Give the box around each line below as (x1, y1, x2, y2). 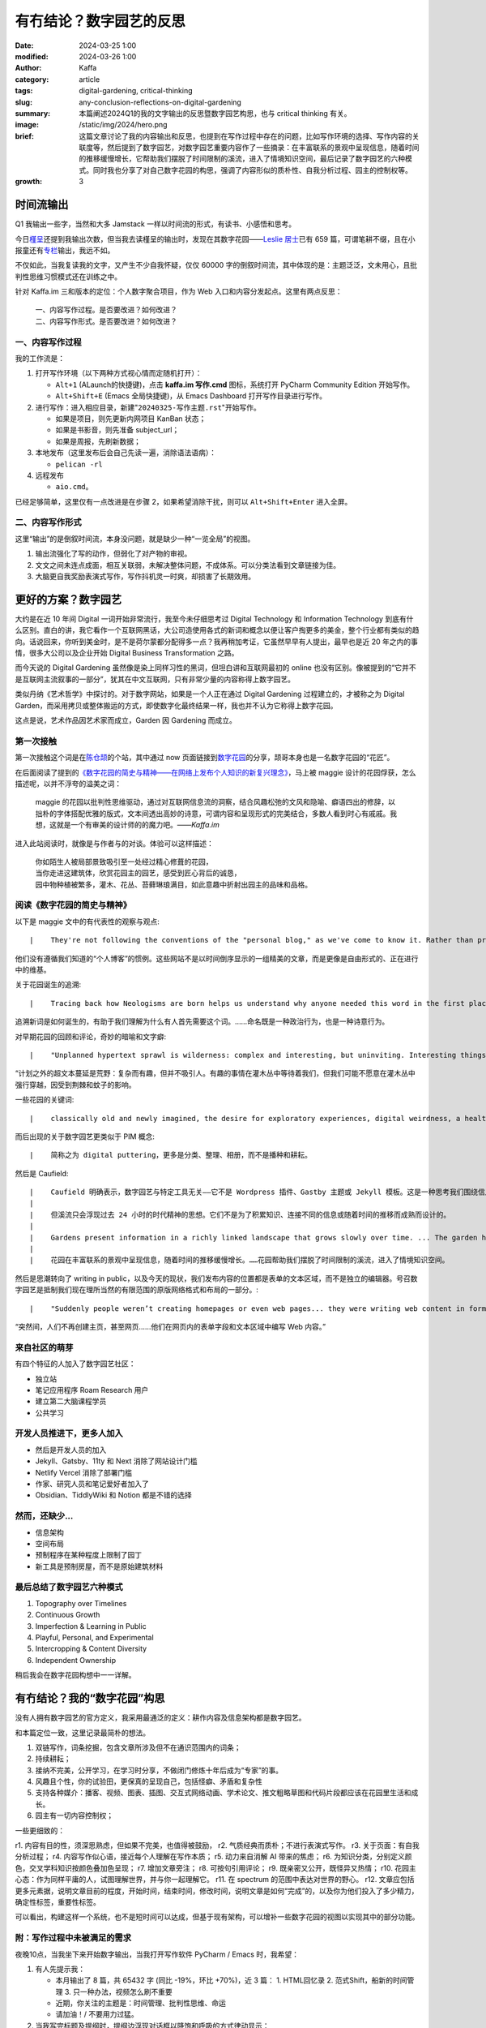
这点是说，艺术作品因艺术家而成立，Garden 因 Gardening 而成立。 (15, 715, 237, 725)
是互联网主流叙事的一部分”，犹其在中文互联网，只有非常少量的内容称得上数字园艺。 (15, 674, 296, 684)
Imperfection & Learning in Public (35, 1621, 147, 1631)
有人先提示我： (35, 1964, 85, 1974)
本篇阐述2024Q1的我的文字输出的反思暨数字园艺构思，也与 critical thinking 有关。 (79, 108, 352, 118)
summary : (15, 108, 51, 118)
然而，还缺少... (15, 1510, 74, 1522)
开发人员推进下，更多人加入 (15, 1428, 123, 1439)
